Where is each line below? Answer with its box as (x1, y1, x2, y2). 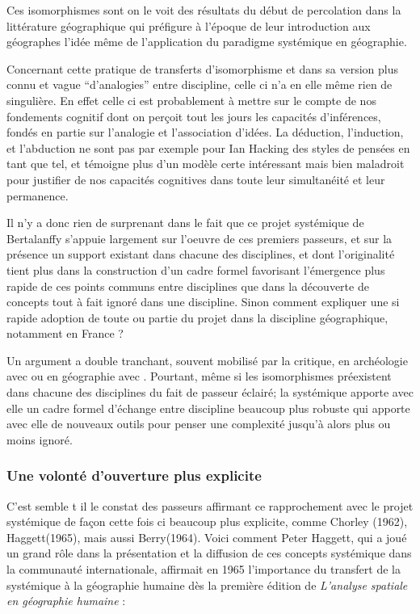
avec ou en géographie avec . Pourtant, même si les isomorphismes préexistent (6, 368, 392, 385)
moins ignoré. (6, 431, 73, 448)
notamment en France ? (6, 325, 124, 342)
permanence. (6, 187, 69, 204)
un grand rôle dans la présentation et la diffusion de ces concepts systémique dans (6, 545, 412, 561)
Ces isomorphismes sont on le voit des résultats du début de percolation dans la (6, 2, 401, 18)
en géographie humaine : (6, 592, 126, 609)
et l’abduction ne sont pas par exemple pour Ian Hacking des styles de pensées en (6, 139, 410, 156)
